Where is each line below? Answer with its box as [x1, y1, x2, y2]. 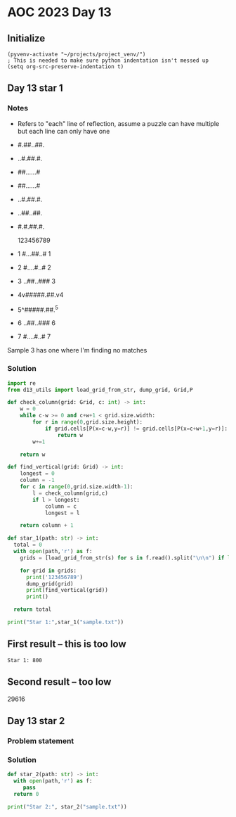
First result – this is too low [7, 638, 126, 650]
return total [13, 606, 52, 613]
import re [7, 379, 37, 387]
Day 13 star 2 [7, 715, 65, 727]
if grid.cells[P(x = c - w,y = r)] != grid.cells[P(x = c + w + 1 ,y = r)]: [44, 425, 228, 432]
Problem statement [7, 736, 74, 746]
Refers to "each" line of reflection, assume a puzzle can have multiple [17, 119, 220, 127]
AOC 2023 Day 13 [7, 4, 112, 20]
